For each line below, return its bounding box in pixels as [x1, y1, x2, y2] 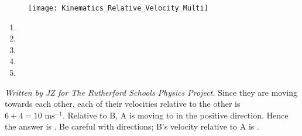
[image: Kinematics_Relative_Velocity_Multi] [28, 4, 208, 12]
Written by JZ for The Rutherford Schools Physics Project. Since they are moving [5, 86, 297, 98]
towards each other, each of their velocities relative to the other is [5, 97, 241, 110]
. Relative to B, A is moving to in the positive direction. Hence [62, 109, 289, 121]
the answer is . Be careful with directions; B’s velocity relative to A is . [5, 120, 259, 132]
